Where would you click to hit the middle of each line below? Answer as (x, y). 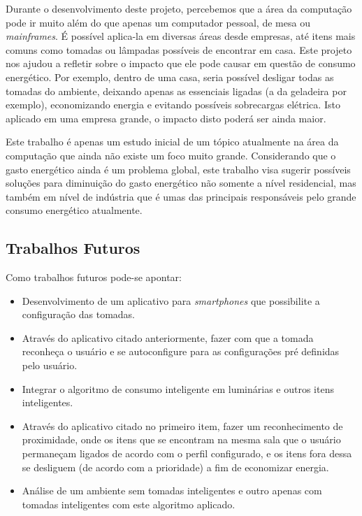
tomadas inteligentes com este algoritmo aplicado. (129, 504)
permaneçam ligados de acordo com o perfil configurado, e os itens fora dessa (187, 453)
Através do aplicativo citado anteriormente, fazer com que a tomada (168, 337)
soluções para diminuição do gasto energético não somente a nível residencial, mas (181, 183)
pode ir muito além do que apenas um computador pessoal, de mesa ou (158, 22)
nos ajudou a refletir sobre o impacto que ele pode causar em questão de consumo (181, 63)
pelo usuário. (50, 365)
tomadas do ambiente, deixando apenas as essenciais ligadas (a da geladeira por (176, 91)
